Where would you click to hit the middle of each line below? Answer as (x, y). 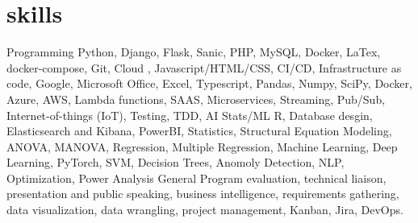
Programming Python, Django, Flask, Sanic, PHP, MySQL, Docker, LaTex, (194, 52)
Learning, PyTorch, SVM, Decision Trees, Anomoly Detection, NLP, (176, 162)
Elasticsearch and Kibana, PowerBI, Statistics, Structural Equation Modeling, (199, 131)
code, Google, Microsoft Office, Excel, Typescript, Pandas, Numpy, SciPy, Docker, (209, 83)
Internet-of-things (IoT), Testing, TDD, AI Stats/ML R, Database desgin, (190, 115)
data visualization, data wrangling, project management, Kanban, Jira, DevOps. (205, 210)
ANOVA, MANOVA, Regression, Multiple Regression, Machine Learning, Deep (202, 146)
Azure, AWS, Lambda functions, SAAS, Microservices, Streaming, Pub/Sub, (196, 99)
